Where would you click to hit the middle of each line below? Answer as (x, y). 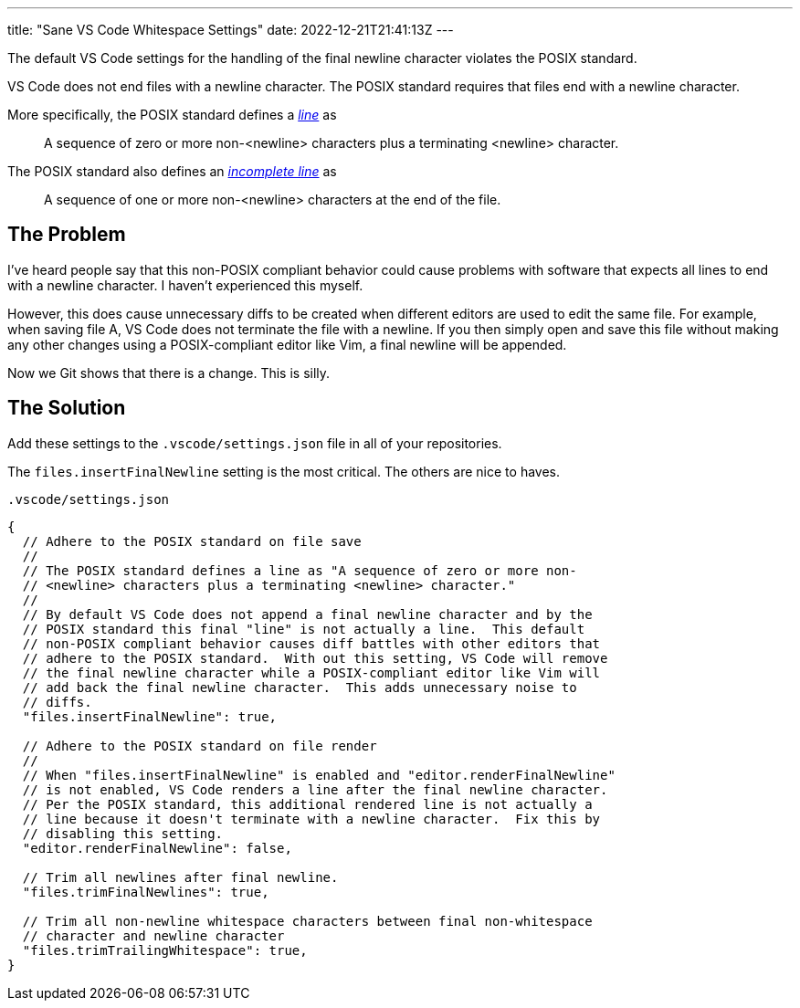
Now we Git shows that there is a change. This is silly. (169, 373)
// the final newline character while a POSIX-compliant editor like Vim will (311, 672)
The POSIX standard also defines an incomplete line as (172, 171)
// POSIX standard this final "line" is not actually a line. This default (304, 629)
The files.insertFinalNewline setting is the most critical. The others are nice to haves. (284, 471)
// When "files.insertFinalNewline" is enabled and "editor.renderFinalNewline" (319, 775)
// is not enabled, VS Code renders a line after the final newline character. (315, 789)
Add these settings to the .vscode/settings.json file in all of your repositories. (255, 443)
